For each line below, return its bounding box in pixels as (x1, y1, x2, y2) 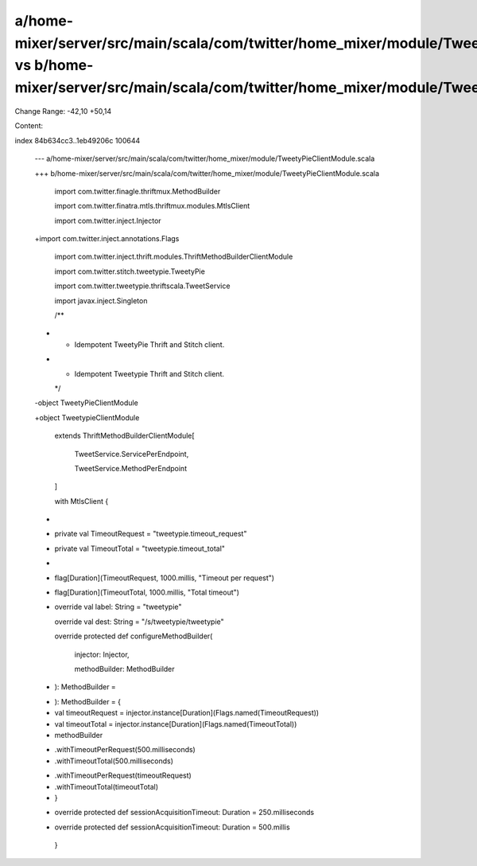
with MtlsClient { (54, 496, 109, 505)
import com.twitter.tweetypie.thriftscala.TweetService (54, 281, 231, 291)
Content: (14, 121, 44, 131)
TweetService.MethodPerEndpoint (74, 463, 187, 473)
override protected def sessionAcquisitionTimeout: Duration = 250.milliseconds (54, 808, 314, 817)
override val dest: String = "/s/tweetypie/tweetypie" (54, 617, 224, 626)
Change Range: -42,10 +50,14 (14, 106, 112, 115)
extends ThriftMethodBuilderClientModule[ (54, 431, 195, 441)
